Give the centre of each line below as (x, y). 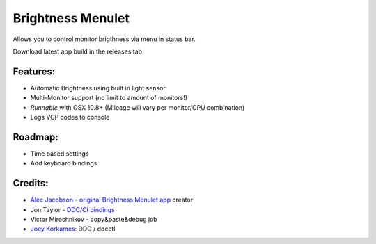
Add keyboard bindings (64, 163)
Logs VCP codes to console (70, 117)
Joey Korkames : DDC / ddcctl (73, 229)
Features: (34, 71)
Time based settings (60, 154)
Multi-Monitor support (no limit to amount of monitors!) (109, 98)
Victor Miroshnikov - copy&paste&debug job (94, 219)
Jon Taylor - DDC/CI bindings (72, 209)
